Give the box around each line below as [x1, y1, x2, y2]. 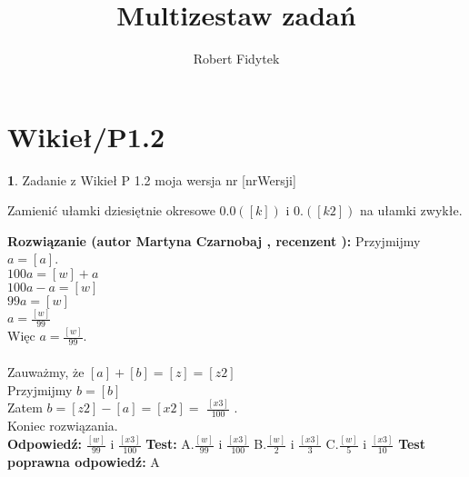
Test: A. [145, 434, 195, 453]
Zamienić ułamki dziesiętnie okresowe [7, 201, 215, 220]
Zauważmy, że [7, 362, 85, 381]
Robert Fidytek [193, 49, 280, 68]
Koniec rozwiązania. [7, 416, 118, 435]
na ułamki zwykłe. [360, 201, 463, 220]
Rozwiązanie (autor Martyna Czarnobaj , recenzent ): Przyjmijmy [7, 231, 421, 250]
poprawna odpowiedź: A [7, 452, 160, 472]
